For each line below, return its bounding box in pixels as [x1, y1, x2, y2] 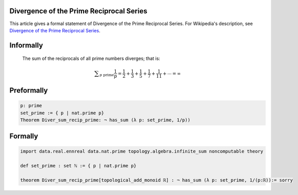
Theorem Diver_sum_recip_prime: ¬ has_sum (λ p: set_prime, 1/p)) [20, 117, 190, 123]
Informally [9, 41, 44, 50]
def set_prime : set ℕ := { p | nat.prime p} [20, 163, 137, 169]
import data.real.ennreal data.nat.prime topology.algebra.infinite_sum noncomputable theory [20, 148, 264, 155]
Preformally [9, 86, 48, 95]
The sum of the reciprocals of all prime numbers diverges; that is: [22, 55, 161, 61]
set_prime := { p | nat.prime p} [20, 110, 104, 116]
